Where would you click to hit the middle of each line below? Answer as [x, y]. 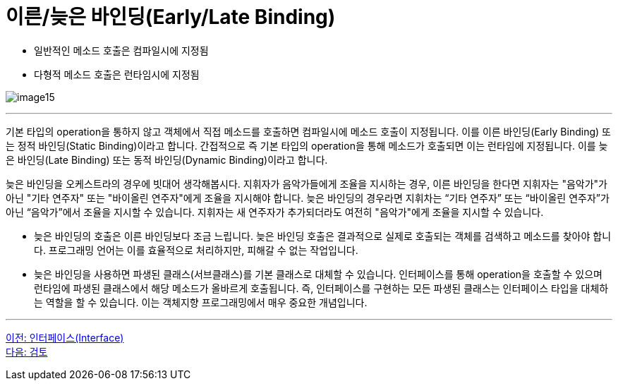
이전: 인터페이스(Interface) [65, 337]
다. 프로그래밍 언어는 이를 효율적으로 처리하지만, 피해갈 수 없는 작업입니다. [196, 250]
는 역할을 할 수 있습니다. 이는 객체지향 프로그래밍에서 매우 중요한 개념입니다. [201, 302]
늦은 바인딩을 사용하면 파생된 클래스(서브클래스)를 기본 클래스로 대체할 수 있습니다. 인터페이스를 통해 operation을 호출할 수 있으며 [318, 274]
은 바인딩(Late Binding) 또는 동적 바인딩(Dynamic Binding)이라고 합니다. [167, 159]
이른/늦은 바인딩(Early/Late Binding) [171, 17]
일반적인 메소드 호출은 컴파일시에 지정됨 [121, 50]
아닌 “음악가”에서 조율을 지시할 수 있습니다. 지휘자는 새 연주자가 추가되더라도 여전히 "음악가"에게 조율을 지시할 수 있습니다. [275, 212]
